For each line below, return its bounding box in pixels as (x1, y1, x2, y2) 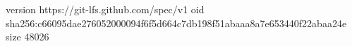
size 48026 (6, 29, 49, 44)
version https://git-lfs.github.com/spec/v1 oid (6, 2, 205, 16)
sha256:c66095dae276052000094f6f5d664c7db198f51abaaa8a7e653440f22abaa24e (6, 15, 347, 30)
